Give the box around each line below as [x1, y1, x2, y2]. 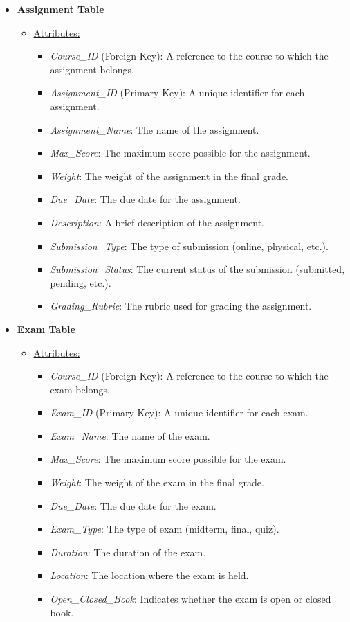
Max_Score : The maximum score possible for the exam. [50, 452, 286, 466]
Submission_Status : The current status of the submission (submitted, [50, 262, 345, 276]
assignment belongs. [50, 62, 134, 76]
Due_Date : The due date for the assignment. [50, 192, 241, 206]
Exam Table [17, 321, 75, 336]
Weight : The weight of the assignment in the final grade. [50, 168, 289, 183]
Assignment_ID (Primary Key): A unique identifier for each [50, 85, 305, 100]
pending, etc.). [50, 275, 111, 290]
